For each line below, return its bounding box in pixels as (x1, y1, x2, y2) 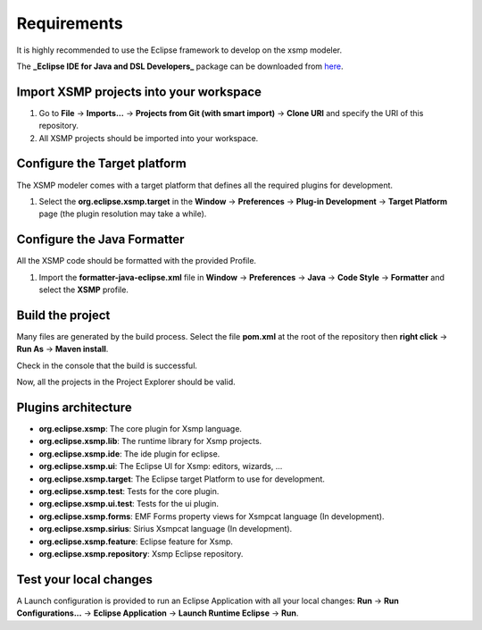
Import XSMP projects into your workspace (16, 84, 262, 99)
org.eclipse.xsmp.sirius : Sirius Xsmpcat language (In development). (38, 524, 293, 534)
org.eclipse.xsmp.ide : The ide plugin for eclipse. (38, 448, 220, 459)
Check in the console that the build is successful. (16, 360, 198, 371)
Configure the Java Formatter (16, 232, 185, 248)
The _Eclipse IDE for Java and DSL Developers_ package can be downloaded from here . (16, 61, 344, 71)
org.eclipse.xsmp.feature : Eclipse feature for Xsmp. (38, 536, 234, 547)
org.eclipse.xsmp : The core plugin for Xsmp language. (38, 423, 243, 433)
